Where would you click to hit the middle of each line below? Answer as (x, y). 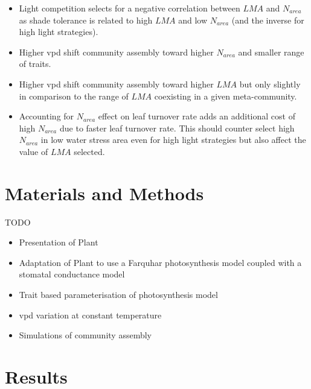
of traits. (35, 64)
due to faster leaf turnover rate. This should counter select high (177, 128)
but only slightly (270, 84)
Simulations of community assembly (85, 335)
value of (34, 151)
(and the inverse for (268, 20)
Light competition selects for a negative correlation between (130, 8)
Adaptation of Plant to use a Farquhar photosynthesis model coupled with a (160, 262)
